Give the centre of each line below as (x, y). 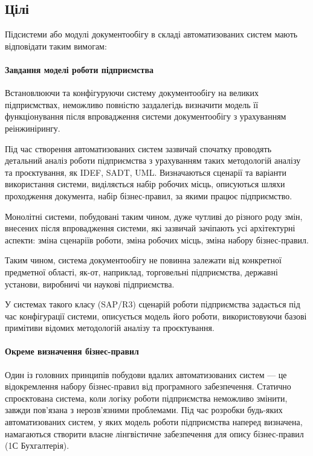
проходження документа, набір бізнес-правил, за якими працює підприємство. (149, 195)
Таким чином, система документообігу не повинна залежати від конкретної (143, 260)
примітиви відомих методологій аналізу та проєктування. (110, 328)
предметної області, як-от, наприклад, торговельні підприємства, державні (141, 271)
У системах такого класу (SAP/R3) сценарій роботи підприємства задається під (153, 304)
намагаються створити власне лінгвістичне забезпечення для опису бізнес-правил (154, 433)
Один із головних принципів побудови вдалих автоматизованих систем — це (146, 374)
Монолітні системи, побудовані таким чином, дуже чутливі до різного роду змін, (154, 216)
